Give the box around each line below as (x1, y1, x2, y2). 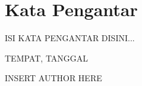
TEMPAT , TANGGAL (5, 51, 89, 64)
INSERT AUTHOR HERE (5, 72, 102, 84)
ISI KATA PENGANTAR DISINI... (5, 32, 135, 44)
